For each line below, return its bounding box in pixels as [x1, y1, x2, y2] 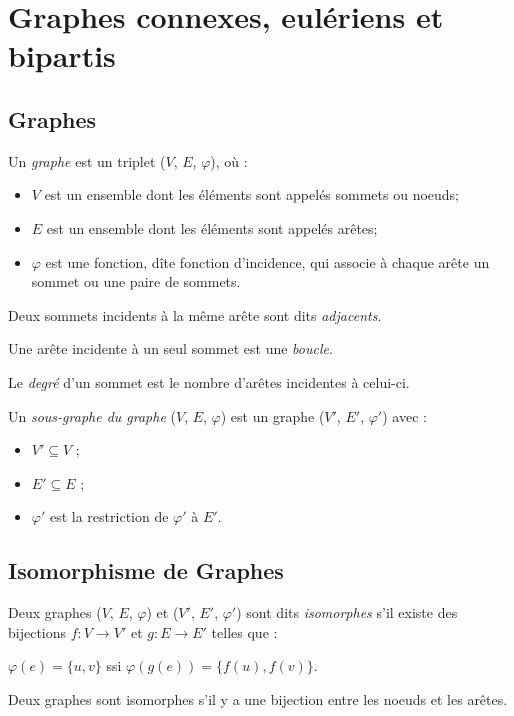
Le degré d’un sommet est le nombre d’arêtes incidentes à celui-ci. [8, 371, 410, 392]
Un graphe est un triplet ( [8, 150, 166, 171]
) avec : [382, 405, 427, 426]
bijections [8, 621, 67, 642]
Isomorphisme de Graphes [8, 555, 284, 586]
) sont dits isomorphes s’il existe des [236, 602, 458, 623]
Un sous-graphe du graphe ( [8, 405, 176, 426]
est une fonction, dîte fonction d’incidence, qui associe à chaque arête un [45, 251, 490, 272]
